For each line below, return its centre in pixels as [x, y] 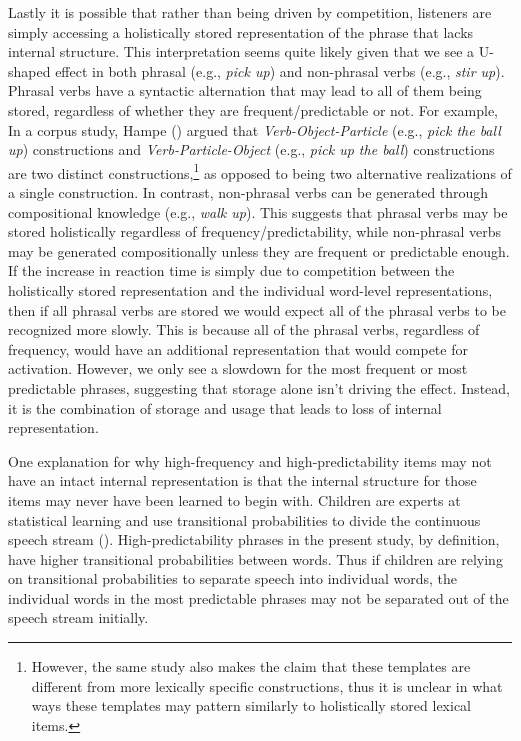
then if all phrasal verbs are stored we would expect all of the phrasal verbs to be [257, 309]
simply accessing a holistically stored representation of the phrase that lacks [241, 31]
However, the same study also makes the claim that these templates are [251, 666]
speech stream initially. [78, 617]
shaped [29, 70]
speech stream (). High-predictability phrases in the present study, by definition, [254, 539]
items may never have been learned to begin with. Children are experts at [234, 499]
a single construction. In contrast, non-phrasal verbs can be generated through [248, 192]
